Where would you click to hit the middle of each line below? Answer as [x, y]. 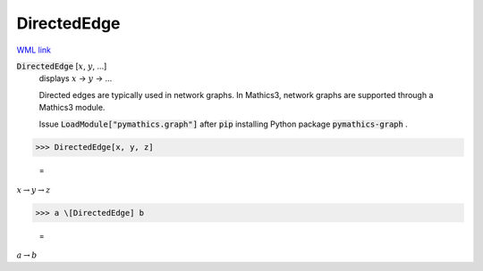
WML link [34, 50]
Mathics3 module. [72, 108]
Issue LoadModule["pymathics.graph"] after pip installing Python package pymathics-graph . [224, 124]
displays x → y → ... [76, 78]
